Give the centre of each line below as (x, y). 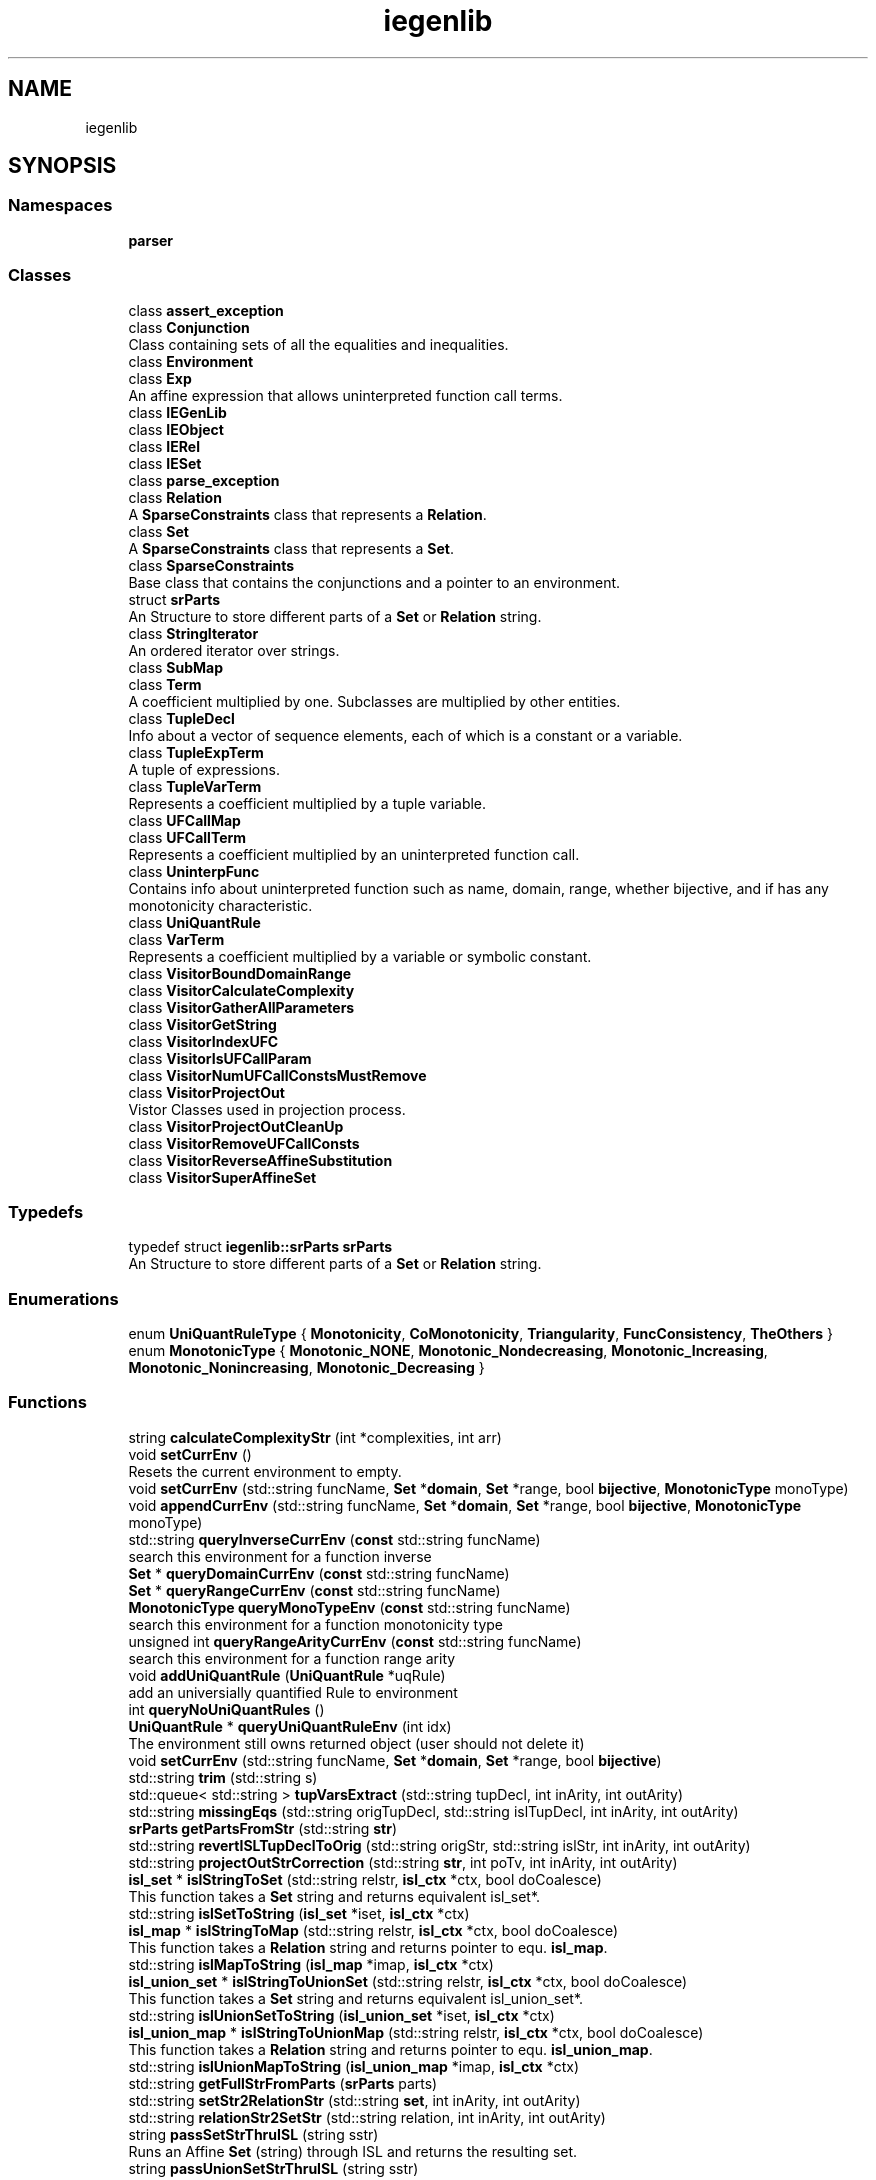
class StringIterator (193, 633)
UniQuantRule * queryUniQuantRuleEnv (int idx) (290, 1726)
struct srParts (174, 599)
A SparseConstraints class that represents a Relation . (307, 514)
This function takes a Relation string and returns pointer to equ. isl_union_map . (390, 2049)
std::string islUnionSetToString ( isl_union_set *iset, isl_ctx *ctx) (341, 2015)
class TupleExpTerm (196, 752)
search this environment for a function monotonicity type (315, 1624)
